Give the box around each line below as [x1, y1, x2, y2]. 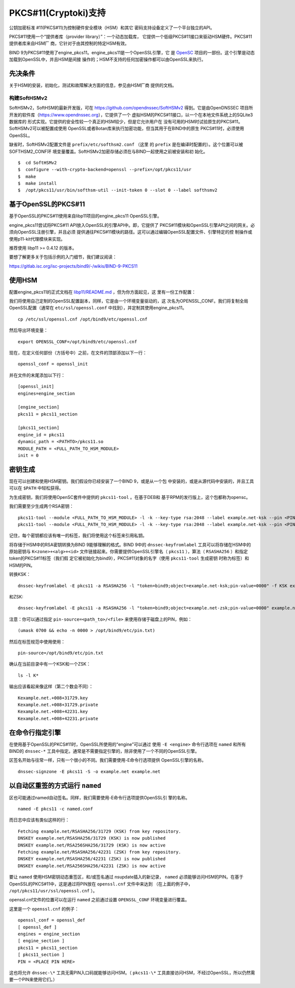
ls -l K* [18, 672, 39, 678]
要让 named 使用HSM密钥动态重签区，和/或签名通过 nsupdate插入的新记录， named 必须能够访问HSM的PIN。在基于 [9, 874, 243, 880]
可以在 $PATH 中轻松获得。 [9, 485, 64, 491]
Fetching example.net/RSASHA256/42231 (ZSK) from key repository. [18, 849, 181, 855]
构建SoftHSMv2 [9, 94, 48, 101]
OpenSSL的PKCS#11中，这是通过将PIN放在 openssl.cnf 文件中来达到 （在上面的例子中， [9, 881, 193, 887]
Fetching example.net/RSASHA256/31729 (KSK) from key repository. [18, 828, 181, 834]
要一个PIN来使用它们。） [9, 977, 58, 983]
